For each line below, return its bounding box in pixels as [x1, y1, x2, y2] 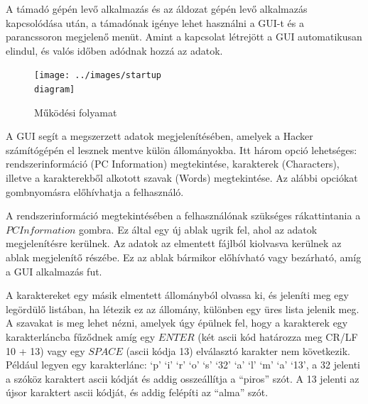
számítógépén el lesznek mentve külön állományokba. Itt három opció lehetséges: [6, 142, 357, 157]
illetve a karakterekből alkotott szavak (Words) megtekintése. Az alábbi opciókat [6, 170, 358, 185]
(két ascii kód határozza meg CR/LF [197, 329, 358, 344]
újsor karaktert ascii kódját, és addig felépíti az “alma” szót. [6, 385, 269, 400]
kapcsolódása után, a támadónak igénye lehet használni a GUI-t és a [6, 15, 304, 30]
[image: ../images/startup [34, 70, 161, 81]
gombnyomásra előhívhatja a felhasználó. [6, 184, 184, 199]
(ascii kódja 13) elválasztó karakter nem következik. [126, 343, 350, 358]
